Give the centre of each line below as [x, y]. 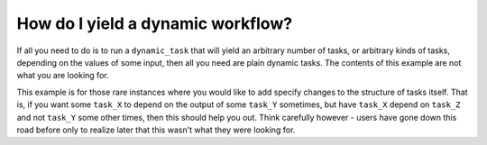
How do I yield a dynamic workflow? [155, 23]
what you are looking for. [63, 76]
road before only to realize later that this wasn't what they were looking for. [156, 130]
